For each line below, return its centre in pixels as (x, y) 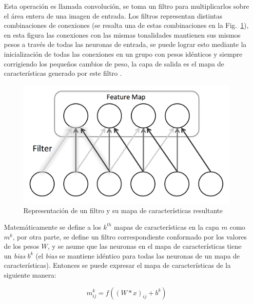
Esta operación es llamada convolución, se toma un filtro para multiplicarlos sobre (126, 6)
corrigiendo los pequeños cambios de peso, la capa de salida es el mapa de (114, 63)
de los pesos (22, 246)
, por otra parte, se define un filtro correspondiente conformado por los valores (130, 236)
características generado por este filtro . (63, 73)
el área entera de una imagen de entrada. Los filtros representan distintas (113, 15)
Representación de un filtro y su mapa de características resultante (123, 210)
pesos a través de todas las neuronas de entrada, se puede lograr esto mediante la (125, 44)
